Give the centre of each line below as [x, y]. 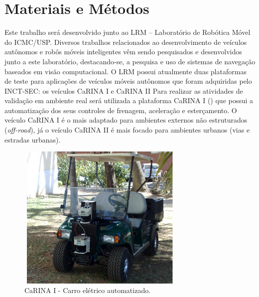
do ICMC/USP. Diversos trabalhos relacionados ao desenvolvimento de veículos [126, 42]
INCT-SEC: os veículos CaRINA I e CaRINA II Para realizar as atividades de [124, 90]
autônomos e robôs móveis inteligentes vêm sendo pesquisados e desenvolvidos [123, 52]
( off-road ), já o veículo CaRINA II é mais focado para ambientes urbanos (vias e [127, 130]
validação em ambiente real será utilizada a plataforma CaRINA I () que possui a [129, 100]
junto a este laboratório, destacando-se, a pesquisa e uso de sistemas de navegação [130, 61]
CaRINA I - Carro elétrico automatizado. [88, 290]
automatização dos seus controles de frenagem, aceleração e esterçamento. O [121, 110]
